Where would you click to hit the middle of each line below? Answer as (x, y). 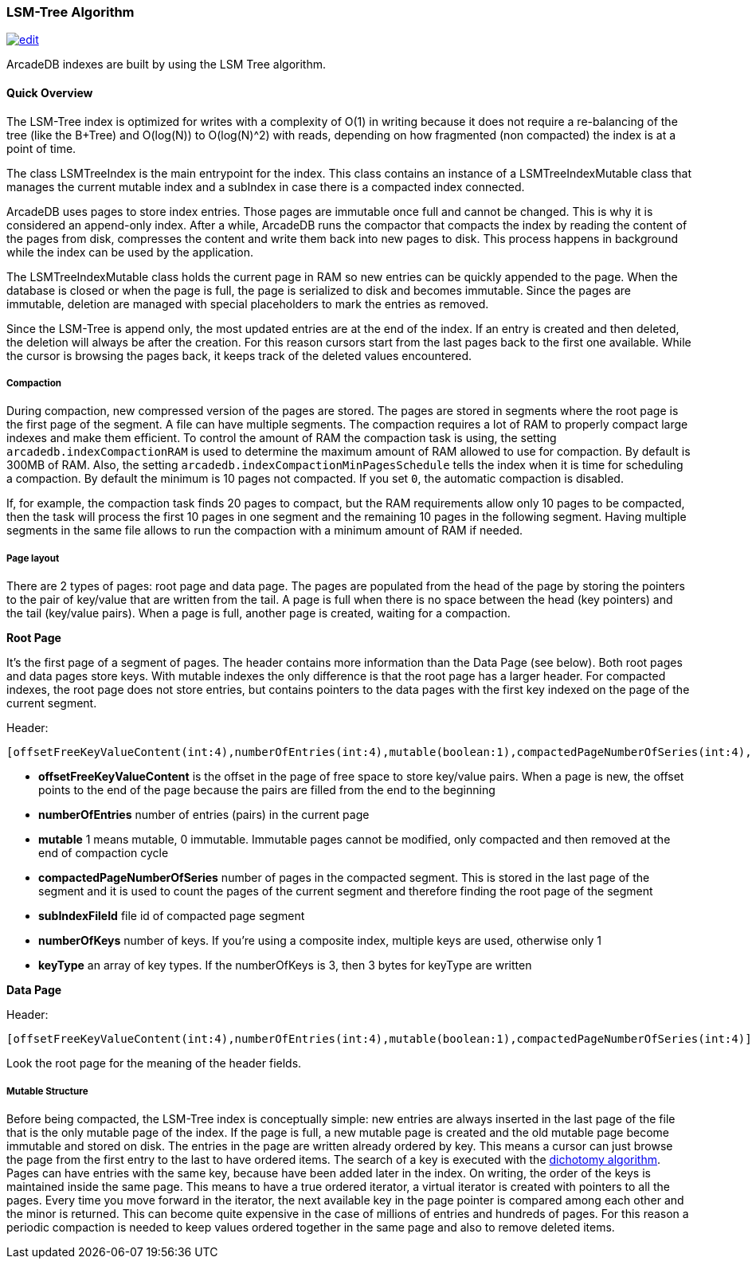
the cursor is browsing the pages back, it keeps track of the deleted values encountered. (239, 355)
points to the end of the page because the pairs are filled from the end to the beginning (267, 790)
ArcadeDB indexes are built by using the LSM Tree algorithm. (166, 65)
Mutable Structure (47, 1091)
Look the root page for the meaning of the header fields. (154, 1063)
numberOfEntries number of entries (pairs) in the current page (204, 815)
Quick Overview (50, 92)
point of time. (41, 148)
